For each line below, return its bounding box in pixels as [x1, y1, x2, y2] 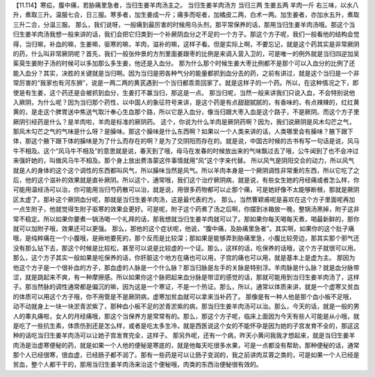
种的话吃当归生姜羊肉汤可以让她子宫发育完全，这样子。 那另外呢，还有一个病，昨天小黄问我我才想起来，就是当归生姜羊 [12, 331, 356, 340]
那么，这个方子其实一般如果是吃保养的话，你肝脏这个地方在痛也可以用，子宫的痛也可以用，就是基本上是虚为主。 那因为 [12, 253, 356, 262]
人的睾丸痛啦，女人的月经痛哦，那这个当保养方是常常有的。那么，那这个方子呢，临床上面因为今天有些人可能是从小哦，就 [12, 312, 360, 320]
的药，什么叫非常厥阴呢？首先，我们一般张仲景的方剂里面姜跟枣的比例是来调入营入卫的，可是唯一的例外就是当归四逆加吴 [12, 49, 360, 58]
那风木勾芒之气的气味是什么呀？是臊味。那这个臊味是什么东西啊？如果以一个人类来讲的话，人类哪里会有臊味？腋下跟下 [12, 127, 353, 135]
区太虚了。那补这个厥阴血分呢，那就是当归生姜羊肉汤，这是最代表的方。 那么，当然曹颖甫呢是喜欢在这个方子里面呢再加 [12, 195, 356, 203]
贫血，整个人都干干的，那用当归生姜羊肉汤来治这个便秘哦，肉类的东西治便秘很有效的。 [12, 360, 262, 369]
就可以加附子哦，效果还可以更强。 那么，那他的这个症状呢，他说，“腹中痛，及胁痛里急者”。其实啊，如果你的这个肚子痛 [12, 224, 355, 233]
